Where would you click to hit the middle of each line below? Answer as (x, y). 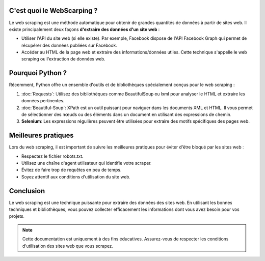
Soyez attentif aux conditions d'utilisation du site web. (76, 176)
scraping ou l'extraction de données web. (63, 59)
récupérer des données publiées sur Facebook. (69, 45)
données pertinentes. (43, 101)
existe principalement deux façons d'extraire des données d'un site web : (84, 29)
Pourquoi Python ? (38, 73)
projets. (17, 216)
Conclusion (27, 191)
